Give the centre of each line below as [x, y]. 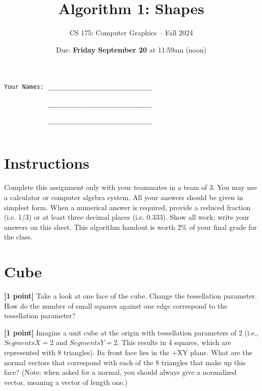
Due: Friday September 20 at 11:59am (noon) [131, 49]
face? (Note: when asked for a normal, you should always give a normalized [120, 372]
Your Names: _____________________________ [78, 87]
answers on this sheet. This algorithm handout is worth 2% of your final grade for [130, 227]
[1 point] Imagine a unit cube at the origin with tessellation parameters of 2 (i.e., [131, 332]
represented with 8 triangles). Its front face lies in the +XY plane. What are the [128, 352]
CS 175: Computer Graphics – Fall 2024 [131, 33]
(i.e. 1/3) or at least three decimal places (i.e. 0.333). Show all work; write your [127, 217]
